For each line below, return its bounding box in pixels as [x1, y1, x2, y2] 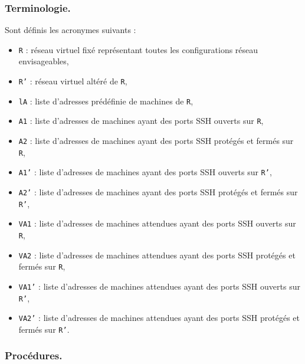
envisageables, [18, 55, 69, 67]
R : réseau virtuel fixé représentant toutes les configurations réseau [18, 43, 258, 55]
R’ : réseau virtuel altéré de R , [18, 75, 127, 87]
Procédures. [5, 348, 63, 363]
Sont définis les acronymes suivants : [5, 24, 136, 36]
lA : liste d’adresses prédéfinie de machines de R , [18, 94, 194, 107]
